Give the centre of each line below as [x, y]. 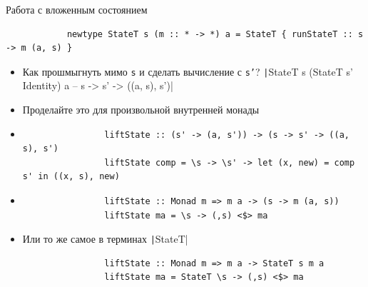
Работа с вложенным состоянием [77, 9]
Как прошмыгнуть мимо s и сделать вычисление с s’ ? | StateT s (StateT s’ [188, 71]
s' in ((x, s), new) [71, 177]
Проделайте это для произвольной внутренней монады [141, 110]
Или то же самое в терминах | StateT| [105, 239]
